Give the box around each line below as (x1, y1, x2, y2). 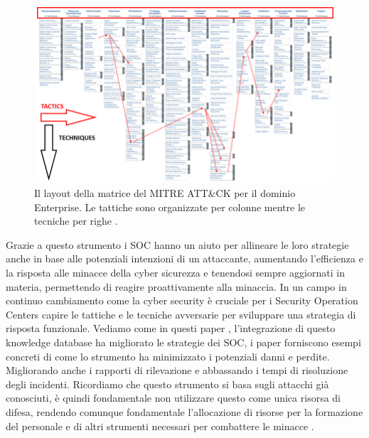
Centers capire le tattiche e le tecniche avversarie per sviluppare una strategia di (6, 306, 356, 321)
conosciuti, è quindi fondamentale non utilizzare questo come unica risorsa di (6, 390, 341, 405)
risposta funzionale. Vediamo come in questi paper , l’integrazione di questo (6, 321, 336, 336)
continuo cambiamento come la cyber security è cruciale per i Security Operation (6, 293, 358, 308)
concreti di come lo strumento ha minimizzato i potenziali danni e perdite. (6, 348, 330, 363)
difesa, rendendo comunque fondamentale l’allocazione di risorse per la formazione (6, 404, 363, 419)
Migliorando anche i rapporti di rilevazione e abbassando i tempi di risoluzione (6, 363, 348, 378)
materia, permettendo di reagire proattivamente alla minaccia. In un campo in (6, 279, 347, 294)
